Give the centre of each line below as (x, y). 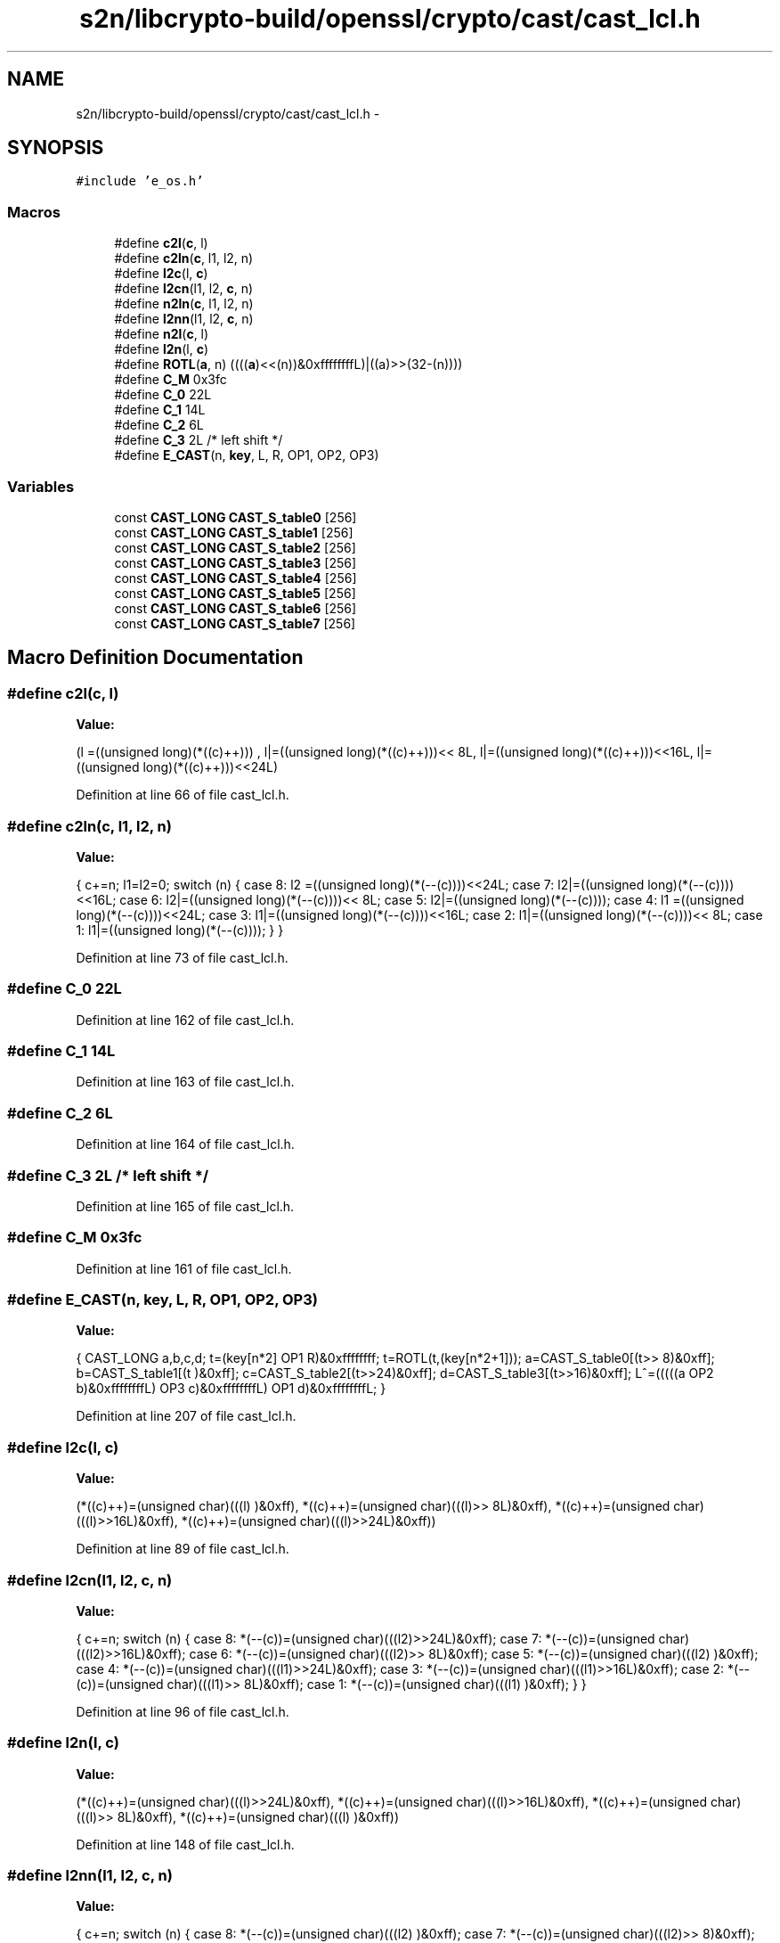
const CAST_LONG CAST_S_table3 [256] (236, 562)
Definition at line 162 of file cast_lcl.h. (185, 1020)
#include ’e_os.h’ (140, 181)
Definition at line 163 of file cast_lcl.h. (185, 1082)
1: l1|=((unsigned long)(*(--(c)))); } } (180, 930)
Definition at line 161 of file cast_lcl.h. (184, 1268)
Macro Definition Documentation (155, 658)
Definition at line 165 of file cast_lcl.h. (185, 1206)
